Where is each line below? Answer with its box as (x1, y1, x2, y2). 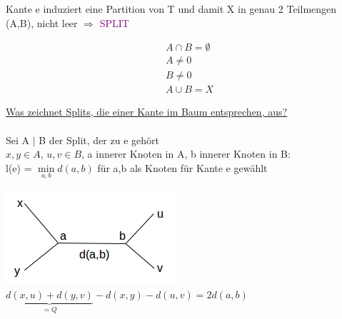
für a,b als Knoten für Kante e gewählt (97, 160, 268, 175)
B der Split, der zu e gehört (39, 132, 159, 147)
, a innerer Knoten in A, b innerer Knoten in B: (81, 146, 291, 161)
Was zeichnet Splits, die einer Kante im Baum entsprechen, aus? (6, 104, 288, 119)
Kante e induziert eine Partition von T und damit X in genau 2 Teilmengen (6, 1, 337, 16)
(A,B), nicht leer (6, 15, 78, 30)
